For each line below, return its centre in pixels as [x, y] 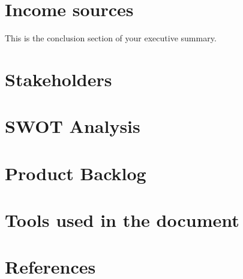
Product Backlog [76, 173]
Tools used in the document [122, 220]
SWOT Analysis [73, 126]
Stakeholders [58, 79]
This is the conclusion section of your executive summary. [111, 38]
